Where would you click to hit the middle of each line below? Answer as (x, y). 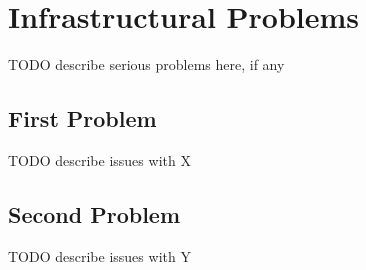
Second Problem (94, 213)
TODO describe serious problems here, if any (146, 64)
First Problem (82, 118)
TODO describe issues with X (99, 159)
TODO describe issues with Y (99, 255)
